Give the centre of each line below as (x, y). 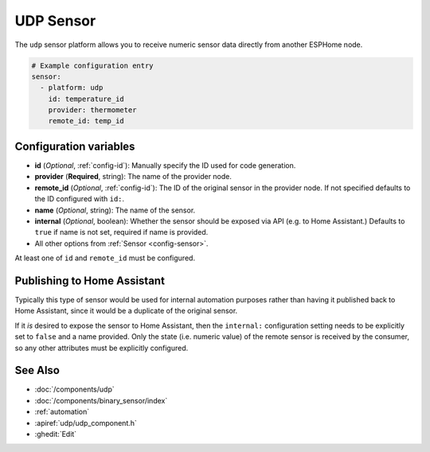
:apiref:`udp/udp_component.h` (86, 423)
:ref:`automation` (62, 412)
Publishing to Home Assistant (90, 281)
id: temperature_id (86, 99)
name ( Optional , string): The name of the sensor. (115, 210)
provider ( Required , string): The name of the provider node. (133, 177)
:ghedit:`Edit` (56, 434)
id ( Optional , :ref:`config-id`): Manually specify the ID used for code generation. (165, 165)
